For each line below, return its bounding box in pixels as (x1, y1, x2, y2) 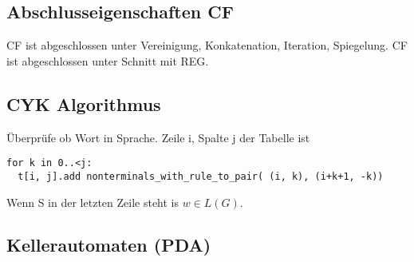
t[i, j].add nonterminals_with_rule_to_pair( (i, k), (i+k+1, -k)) (18, 170, 384, 182)
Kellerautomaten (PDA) (6, 232, 211, 257)
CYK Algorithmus (6, 91, 161, 116)
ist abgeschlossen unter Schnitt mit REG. (6, 52, 209, 69)
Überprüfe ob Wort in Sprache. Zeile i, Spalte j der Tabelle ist (6, 129, 310, 145)
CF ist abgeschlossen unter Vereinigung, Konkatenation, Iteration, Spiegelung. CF (6, 37, 408, 54)
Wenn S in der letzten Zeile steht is (6, 193, 179, 210)
